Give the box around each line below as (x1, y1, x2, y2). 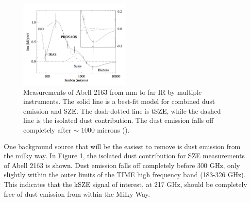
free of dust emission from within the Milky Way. (4, 188, 150, 199)
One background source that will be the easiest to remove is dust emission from (4, 141, 241, 151)
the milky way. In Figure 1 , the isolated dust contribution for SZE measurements (4, 151, 245, 161)
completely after (23, 125, 71, 135)
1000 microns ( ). (81, 125, 130, 135)
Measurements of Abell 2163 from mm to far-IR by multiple (23, 86, 202, 97)
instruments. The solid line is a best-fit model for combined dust (23, 96, 215, 106)
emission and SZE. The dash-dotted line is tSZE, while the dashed (23, 105, 221, 116)
